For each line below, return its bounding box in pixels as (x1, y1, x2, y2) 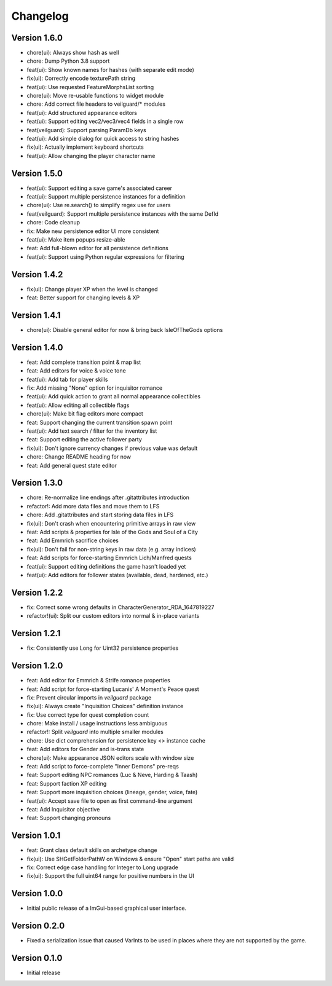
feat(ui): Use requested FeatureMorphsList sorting (26, 83, 154, 90)
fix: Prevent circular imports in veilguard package (26, 693, 152, 701)
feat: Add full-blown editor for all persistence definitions (26, 245, 168, 252)
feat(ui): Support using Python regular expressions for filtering (26, 253, 184, 261)
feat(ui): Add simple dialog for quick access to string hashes (26, 135, 180, 142)
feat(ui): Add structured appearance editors (26, 109, 138, 116)
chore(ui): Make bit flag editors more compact (26, 410, 144, 417)
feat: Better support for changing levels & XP (26, 294, 140, 301)
